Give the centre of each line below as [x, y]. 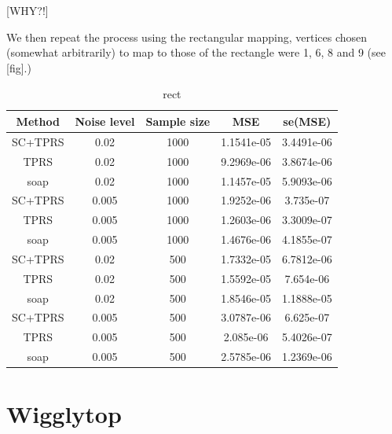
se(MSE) [307, 121]
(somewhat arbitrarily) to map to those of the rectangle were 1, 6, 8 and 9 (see [196, 52]
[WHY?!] [27, 10]
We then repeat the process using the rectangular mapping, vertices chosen [187, 37]
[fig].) [19, 67]
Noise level [105, 121]
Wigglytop [64, 414]
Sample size [178, 121]
